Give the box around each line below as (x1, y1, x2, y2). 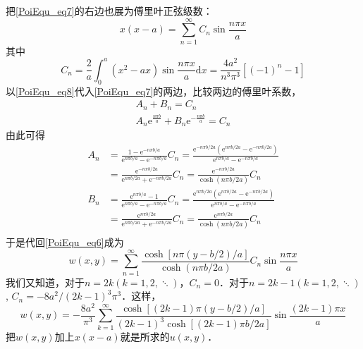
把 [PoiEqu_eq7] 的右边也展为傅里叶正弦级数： (6, 4, 213, 18)
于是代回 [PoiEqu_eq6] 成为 (6, 235, 124, 249)
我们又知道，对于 (6, 274, 85, 289)
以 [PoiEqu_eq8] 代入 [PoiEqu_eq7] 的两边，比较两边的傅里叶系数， (6, 83, 302, 98)
